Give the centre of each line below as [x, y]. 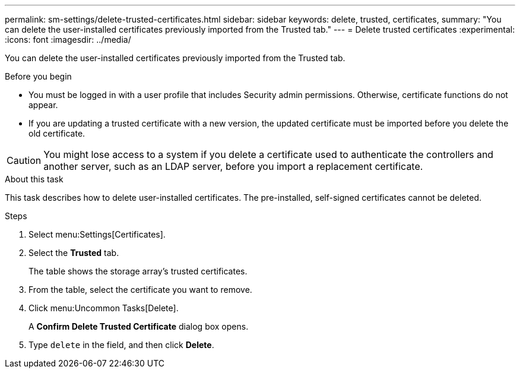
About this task [34, 179]
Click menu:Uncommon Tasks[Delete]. [104, 308]
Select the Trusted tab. [74, 253]
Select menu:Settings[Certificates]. [97, 234]
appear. [43, 105]
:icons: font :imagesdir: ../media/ [68, 39]
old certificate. [57, 133]
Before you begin [38, 76]
